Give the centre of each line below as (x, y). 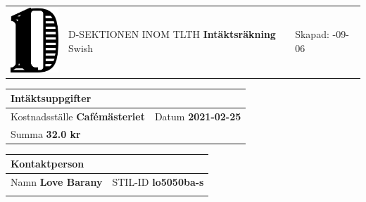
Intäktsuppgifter (51, 98)
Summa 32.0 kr (46, 133)
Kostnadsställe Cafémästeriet (78, 116)
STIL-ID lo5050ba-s (158, 182)
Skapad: (312, 34)
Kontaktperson (48, 164)
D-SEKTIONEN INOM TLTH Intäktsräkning (172, 34)
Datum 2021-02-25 (198, 116)
